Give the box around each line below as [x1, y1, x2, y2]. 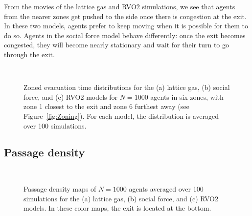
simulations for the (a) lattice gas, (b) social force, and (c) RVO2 [23, 193, 219, 203]
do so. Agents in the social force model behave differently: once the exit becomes [4, 30, 246, 40]
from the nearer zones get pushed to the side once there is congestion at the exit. [4, 11, 247, 21]
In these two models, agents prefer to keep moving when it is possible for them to [4, 21, 249, 31]
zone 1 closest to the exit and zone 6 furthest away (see [23, 101, 189, 111]
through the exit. [4, 49, 55, 59]
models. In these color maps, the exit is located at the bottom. [23, 203, 211, 213]
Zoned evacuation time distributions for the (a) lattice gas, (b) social [23, 82, 230, 92]
